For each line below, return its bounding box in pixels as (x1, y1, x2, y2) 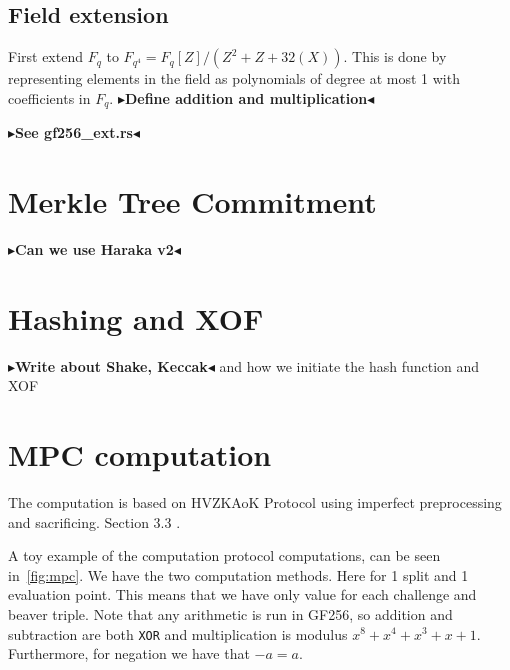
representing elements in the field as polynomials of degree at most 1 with (8, 68, 460, 89)
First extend (8, 46, 83, 67)
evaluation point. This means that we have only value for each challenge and (8, 584, 477, 605)
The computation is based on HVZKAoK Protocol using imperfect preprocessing (8, 492, 502, 512)
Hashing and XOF (8, 297, 264, 338)
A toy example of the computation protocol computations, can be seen (8, 545, 441, 566)
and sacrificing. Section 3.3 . (8, 511, 181, 532)
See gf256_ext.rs (15, 122, 133, 143)
